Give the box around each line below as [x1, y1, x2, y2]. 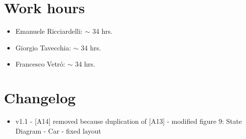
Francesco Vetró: [15, 59, 66, 69]
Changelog [4, 88, 76, 108]
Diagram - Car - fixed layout [15, 125, 101, 136]
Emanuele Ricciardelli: [15, 26, 83, 36]
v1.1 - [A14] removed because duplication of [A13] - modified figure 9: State [15, 116, 242, 126]
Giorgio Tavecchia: [15, 42, 71, 52]
